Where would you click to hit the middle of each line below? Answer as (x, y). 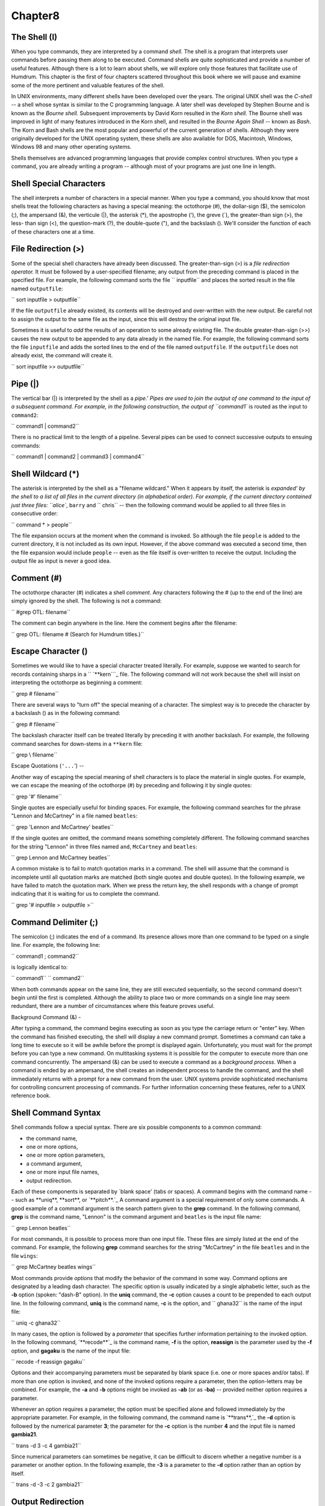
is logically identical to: (39, 967)
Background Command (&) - (46, 1017)
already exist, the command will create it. (62, 355)
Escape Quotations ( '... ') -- (48, 766)
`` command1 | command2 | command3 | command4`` (78, 457)
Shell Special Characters (58, 183)
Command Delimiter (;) (55, 922)
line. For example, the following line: (56, 945)
